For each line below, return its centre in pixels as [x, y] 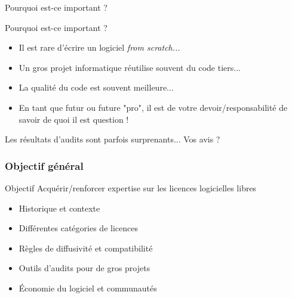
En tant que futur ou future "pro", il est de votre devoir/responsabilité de [153, 107]
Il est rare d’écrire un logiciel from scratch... [99, 47]
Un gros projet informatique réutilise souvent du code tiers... [130, 67]
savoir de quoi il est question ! [74, 119]
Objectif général [44, 165]
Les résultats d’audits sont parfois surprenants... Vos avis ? [113, 139]
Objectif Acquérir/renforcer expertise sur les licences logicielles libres [131, 187]
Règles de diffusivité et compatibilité [86, 248]
